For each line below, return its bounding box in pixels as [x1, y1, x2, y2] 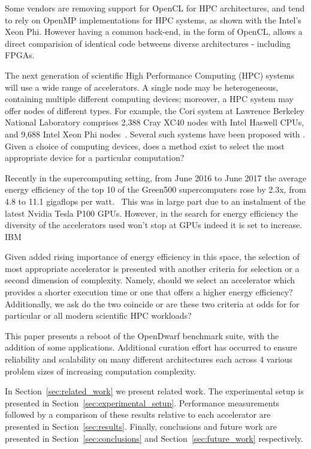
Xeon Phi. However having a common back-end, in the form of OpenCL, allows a [5, 25, 303, 38]
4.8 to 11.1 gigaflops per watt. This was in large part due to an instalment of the [5, 194, 306, 207]
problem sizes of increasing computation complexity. [5, 364, 196, 377]
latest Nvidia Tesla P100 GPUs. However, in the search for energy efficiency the [5, 206, 298, 219]
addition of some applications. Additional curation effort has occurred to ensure [5, 341, 297, 354]
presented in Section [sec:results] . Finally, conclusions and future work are [5, 420, 277, 432]
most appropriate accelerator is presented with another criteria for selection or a [5, 262, 300, 274]
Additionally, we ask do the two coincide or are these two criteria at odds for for [5, 297, 300, 310]
